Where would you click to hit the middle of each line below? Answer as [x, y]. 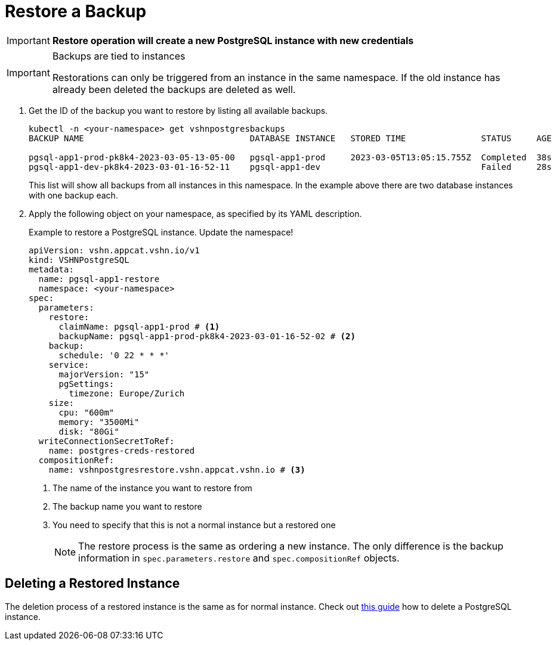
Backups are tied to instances [119, 56]
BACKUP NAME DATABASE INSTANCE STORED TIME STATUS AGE [290, 138]
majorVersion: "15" [104, 374]
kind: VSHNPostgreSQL [79, 260]
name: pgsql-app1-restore [99, 279]
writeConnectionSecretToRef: [106, 441]
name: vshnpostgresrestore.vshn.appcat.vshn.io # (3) [177, 469]
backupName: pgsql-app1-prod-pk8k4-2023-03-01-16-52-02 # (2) [207, 336]
